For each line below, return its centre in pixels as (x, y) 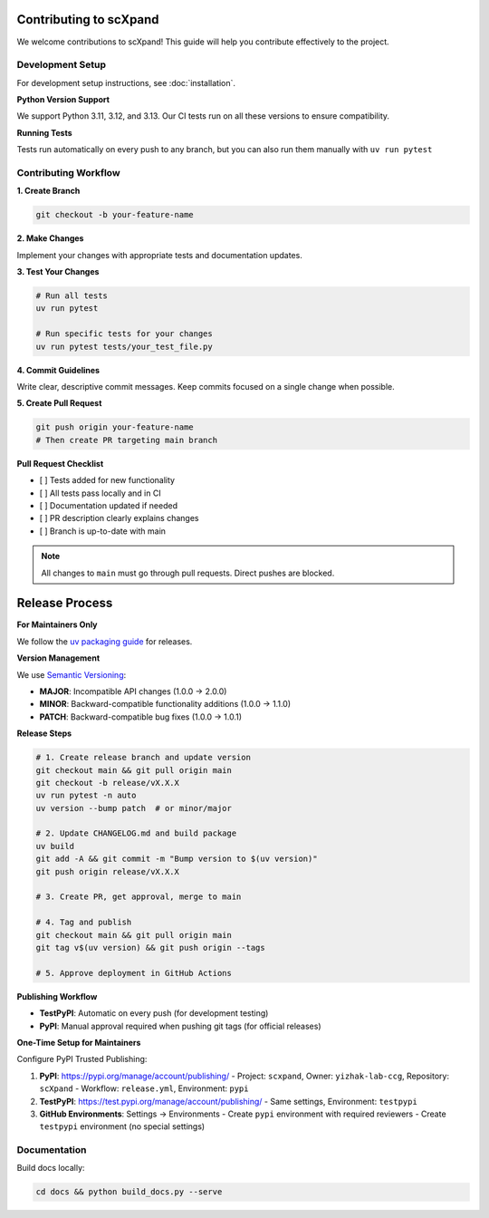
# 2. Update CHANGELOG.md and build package (136, 833)
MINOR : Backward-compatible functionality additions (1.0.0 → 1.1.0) (165, 704)
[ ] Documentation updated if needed (109, 505)
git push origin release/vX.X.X (108, 871)
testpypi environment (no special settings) (122, 1126)
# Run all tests (72, 296)
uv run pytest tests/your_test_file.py (124, 346)
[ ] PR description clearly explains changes (119, 518)
